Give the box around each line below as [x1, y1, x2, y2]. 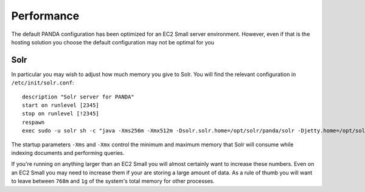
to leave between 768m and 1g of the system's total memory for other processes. [11, 177, 215, 185]
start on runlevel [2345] [22, 102, 100, 109]
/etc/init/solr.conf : [11, 79, 74, 86]
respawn [22, 118, 45, 126]
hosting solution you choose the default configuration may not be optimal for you [11, 38, 214, 46]
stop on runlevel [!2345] [22, 110, 100, 117]
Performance [11, 9, 80, 22]
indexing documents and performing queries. [11, 149, 125, 156]
